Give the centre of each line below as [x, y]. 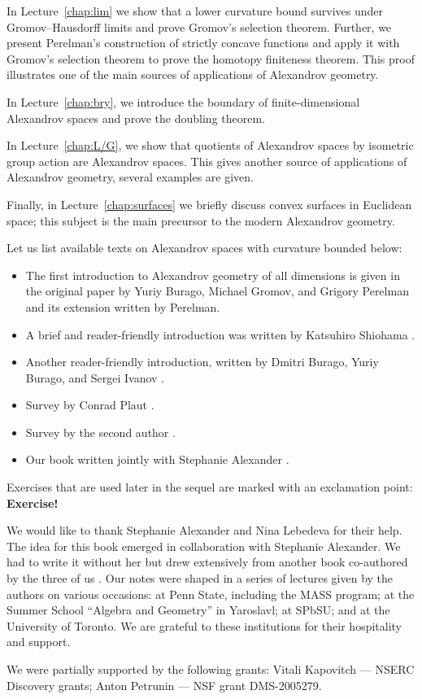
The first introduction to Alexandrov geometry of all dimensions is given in [213, 275]
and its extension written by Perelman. [123, 306]
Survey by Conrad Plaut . [90, 405]
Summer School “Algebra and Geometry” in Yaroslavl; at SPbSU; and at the [198, 610]
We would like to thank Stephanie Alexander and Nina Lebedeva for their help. [204, 530]
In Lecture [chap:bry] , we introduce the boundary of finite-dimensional [183, 101]
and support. [39, 642]
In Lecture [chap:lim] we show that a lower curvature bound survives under [195, 11]
